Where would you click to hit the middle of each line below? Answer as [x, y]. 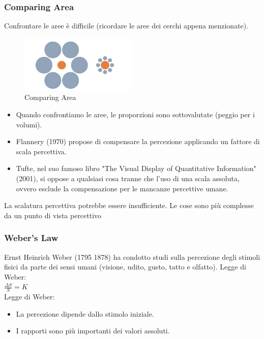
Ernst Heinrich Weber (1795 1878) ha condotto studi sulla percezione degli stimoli [132, 257]
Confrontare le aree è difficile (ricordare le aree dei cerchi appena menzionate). [126, 26]
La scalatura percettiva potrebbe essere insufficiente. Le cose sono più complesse [129, 205]
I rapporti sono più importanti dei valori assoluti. [93, 331]
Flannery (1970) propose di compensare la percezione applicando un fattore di [138, 141]
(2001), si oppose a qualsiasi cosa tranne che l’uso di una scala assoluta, [128, 178]
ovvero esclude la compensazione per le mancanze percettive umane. [122, 188]
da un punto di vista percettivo [53, 215]
